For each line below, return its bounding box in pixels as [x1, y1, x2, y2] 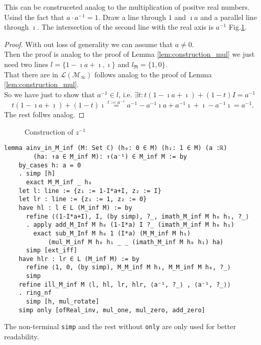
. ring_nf [18, 289, 52, 297]
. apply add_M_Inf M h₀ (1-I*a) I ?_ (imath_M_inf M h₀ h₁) [26, 221, 235, 229]
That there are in [4, 69, 58, 79]
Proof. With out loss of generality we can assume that [4, 38, 173, 49]
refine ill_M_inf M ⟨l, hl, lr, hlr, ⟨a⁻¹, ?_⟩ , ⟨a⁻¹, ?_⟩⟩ [18, 281, 231, 288]
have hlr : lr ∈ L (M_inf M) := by [18, 255, 139, 263]
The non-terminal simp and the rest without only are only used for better [4, 321, 236, 332]
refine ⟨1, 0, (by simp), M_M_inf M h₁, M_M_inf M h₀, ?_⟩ [26, 264, 231, 271]
